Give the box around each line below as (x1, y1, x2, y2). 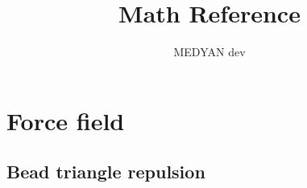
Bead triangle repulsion (6, 159, 205, 184)
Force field (6, 104, 125, 137)
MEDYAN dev (173, 43, 246, 60)
